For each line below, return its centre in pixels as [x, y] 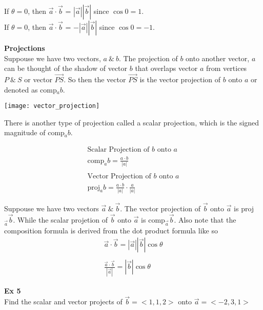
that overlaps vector [166, 68]
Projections [25, 48]
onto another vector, [218, 58]
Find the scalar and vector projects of [63, 302]
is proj [244, 208]
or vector [38, 79]
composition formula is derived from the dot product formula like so [111, 230]
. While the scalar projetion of [60, 219]
